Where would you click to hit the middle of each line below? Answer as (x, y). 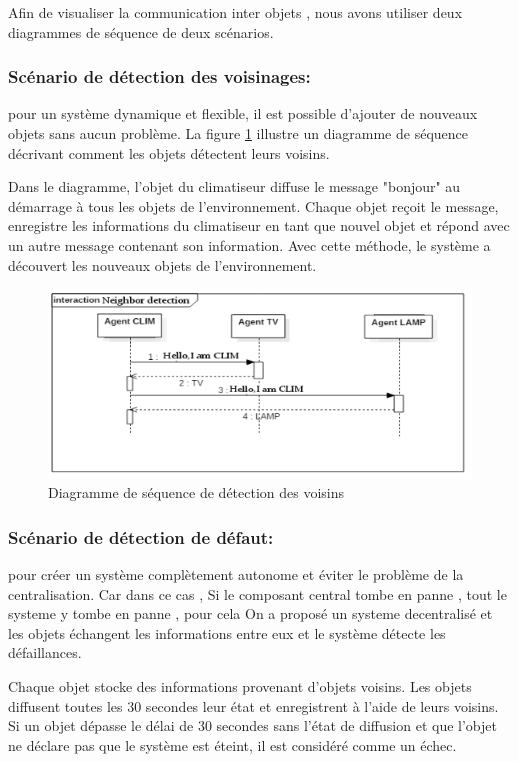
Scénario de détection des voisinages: (159, 76)
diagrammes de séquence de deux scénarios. (141, 31)
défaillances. (45, 652)
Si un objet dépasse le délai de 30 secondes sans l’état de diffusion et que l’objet (252, 725)
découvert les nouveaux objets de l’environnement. (162, 264)
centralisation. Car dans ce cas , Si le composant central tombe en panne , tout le (257, 593)
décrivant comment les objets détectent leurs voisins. (169, 152)
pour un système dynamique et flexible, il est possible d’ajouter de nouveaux (243, 113)
